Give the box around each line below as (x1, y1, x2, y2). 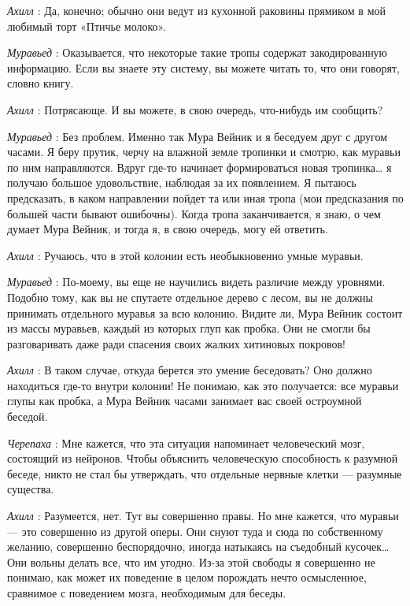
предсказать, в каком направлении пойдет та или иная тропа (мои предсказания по (7, 189, 404, 206)
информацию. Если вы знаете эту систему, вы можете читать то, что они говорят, (7, 59, 400, 76)
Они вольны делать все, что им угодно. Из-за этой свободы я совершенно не (7, 553, 375, 570)
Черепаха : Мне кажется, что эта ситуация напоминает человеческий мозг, (7, 434, 365, 451)
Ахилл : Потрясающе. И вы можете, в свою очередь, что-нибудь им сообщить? (7, 101, 383, 117)
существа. (7, 481, 54, 497)
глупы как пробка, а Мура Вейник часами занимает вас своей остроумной (7, 392, 362, 409)
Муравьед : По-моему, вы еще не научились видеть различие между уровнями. (7, 273, 386, 290)
